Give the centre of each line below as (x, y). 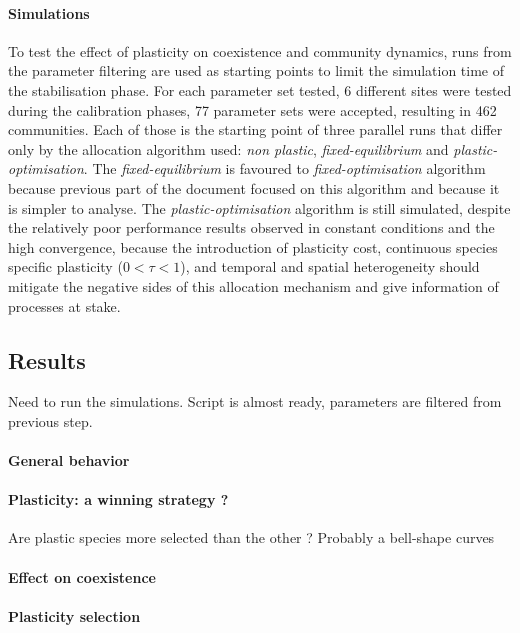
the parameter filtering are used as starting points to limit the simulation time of (256, 70)
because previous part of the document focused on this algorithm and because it (254, 187)
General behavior (69, 460)
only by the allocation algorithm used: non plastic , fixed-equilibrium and (228, 148)
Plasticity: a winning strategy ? (118, 499)
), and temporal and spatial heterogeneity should (330, 266)
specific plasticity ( (65, 266)
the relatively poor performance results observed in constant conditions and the (251, 227)
